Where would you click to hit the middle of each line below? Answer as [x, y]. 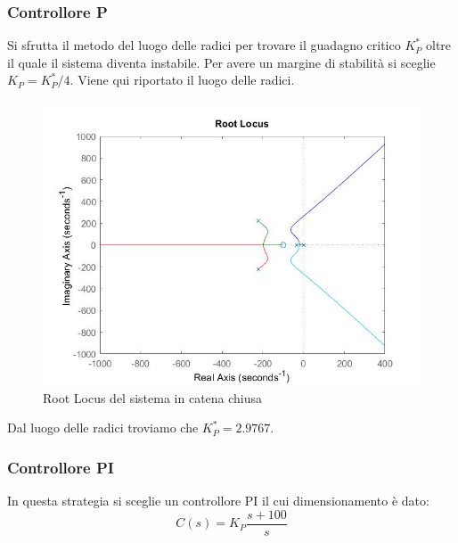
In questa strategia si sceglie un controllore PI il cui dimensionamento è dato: [218, 500]
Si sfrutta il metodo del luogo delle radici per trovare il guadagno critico [204, 45]
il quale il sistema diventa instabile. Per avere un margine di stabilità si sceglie [221, 62]
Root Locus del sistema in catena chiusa [153, 397]
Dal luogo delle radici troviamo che [103, 428]
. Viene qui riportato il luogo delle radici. [182, 80]
